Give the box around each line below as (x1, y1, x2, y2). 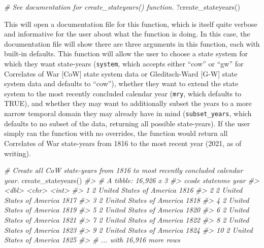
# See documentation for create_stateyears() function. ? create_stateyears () (4, 2, 240, 12)
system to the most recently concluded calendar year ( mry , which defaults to (4, 88, 242, 98)
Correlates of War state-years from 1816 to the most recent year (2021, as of (4, 137, 242, 148)
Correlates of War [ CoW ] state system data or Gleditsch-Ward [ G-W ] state (4, 68, 238, 79)
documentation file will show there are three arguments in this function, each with (4, 38, 260, 49)
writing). (4, 148, 31, 158)
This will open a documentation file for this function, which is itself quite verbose (4, 18, 257, 29)
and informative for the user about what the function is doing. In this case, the (4, 28, 250, 39)
